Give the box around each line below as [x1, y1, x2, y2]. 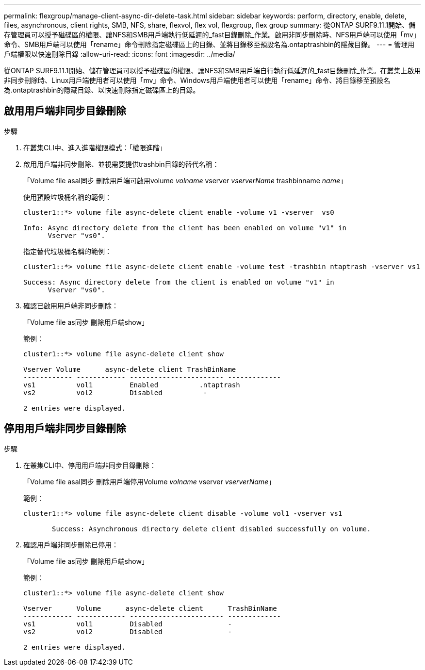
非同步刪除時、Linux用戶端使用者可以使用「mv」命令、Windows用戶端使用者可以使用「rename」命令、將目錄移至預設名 [4, 76, 391, 84]
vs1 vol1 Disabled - [23, 620, 232, 628]
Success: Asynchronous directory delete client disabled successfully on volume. [52, 525, 371, 533]
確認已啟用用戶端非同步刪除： [23, 301, 118, 310]
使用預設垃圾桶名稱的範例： [23, 192, 112, 201]
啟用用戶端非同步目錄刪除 [4, 105, 126, 117]
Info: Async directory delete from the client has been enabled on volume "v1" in [23, 223, 346, 232]
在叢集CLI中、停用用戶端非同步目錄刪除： [23, 461, 156, 469]
